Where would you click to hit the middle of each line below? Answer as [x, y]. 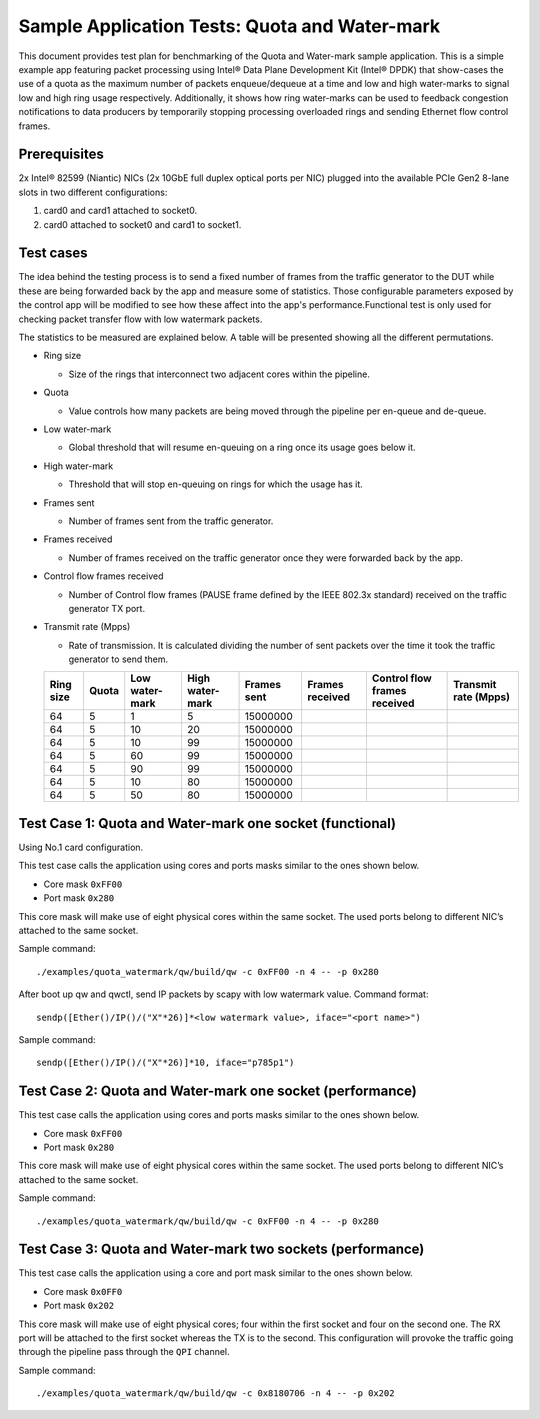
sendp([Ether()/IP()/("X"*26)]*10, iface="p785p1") [165, 1063]
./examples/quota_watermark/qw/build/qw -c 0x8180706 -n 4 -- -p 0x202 [215, 1393]
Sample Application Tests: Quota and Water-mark [229, 26]
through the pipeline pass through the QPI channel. [124, 1352]
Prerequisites [61, 154]
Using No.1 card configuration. [81, 847]
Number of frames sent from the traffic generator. [171, 521]
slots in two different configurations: [93, 192]
